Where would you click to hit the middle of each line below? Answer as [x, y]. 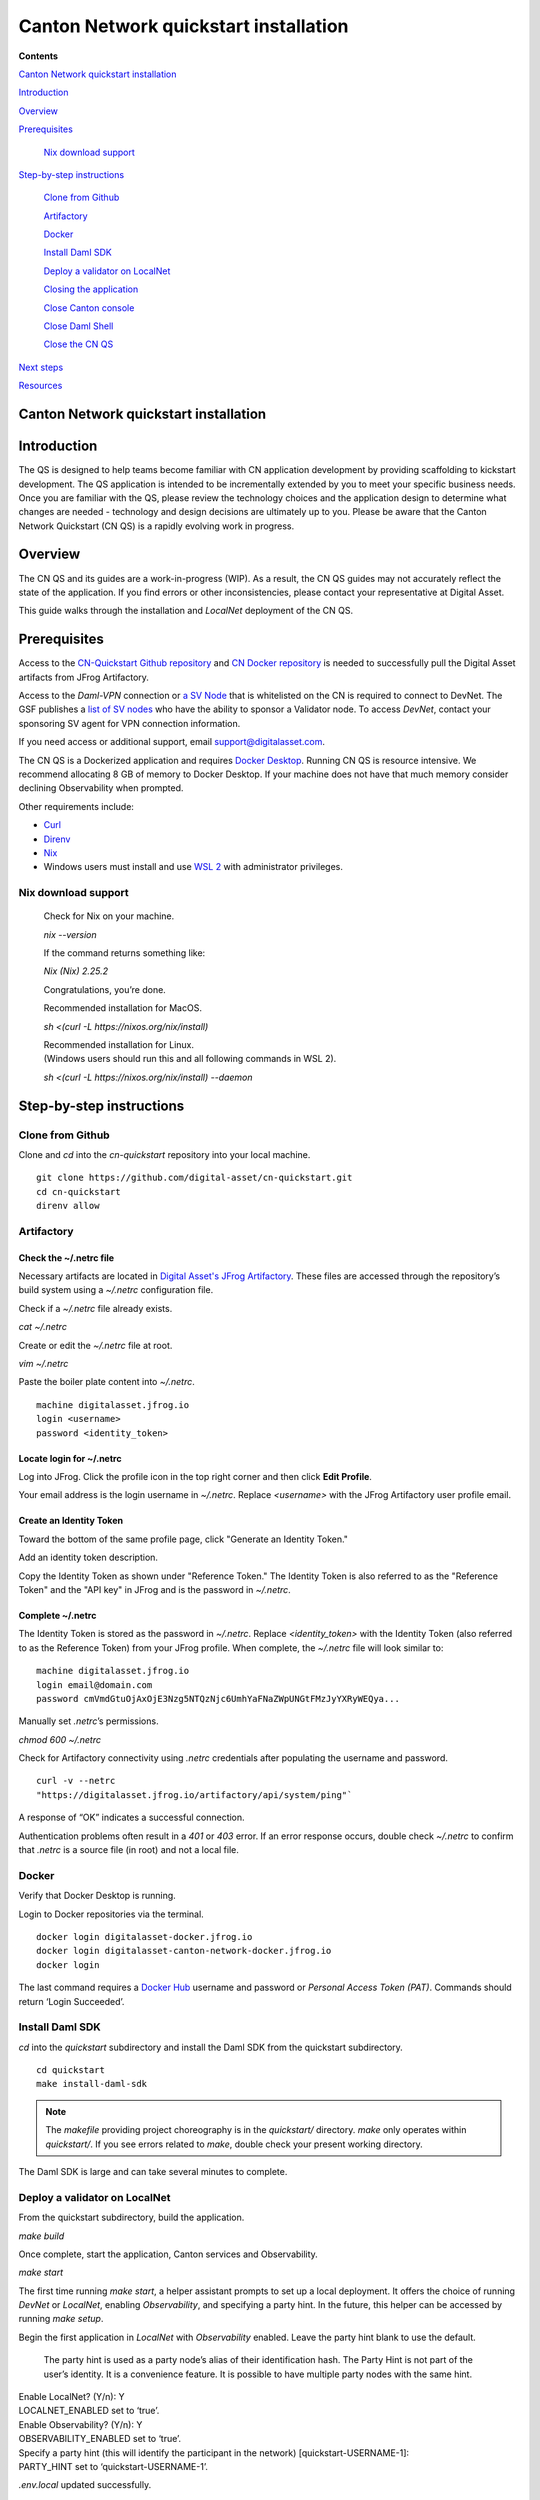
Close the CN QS [78, 344]
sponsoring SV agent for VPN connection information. [129, 723]
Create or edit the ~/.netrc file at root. [95, 1345]
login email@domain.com [94, 1684]
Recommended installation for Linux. [119, 1045]
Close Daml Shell [78, 326]
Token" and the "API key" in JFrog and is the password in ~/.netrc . [155, 1589]
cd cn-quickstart [78, 1191]
